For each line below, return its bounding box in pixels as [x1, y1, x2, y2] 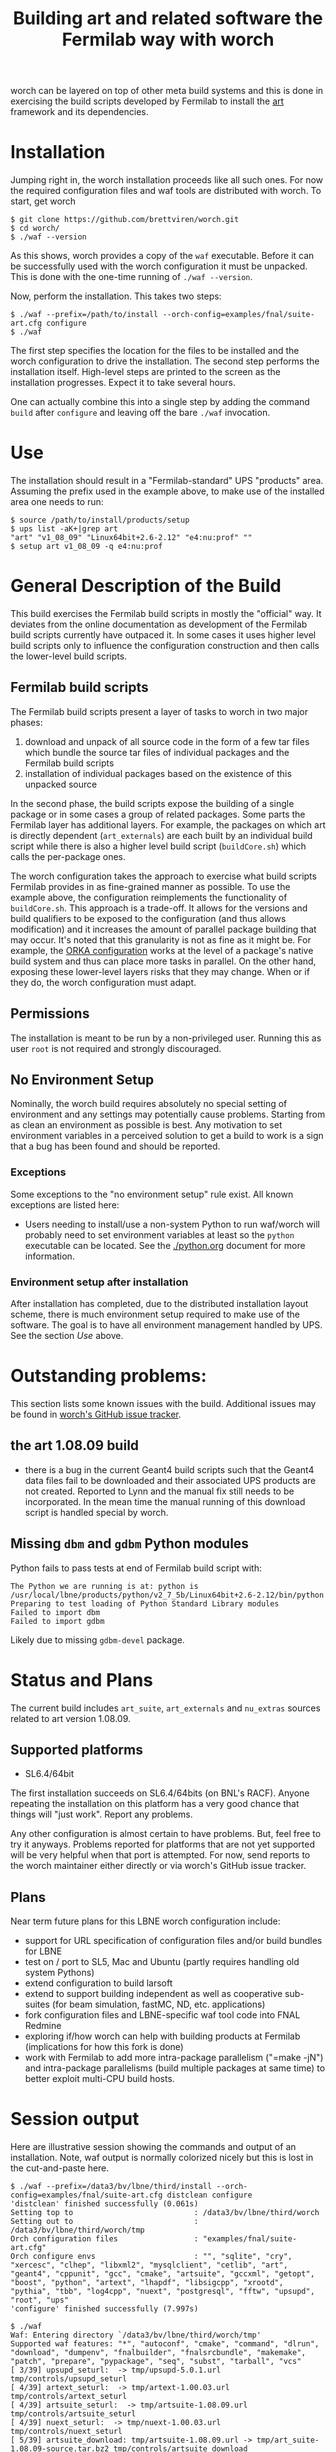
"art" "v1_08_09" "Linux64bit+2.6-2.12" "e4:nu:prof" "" [10, 533, 253, 543]
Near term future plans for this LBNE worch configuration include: [10, 1915, 281, 1927]
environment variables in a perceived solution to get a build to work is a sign [10, 1130, 324, 1142]
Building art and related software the [13, 7, 323, 30]
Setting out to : [10, 2217, 199, 2227]
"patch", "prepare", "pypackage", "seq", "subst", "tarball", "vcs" [10, 2357, 302, 2367]
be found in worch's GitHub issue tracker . [10, 1408, 182, 1420]
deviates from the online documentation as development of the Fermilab [10, 618, 308, 630]
